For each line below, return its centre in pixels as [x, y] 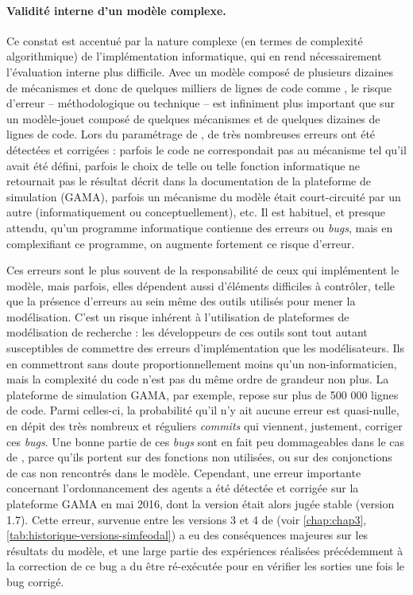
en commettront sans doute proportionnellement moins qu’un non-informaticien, [202, 363]
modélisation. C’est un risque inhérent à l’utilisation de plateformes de [178, 316]
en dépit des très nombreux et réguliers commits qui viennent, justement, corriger [205, 426]
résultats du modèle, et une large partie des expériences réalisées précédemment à [205, 550]
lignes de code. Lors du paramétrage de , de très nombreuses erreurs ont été [191, 134]
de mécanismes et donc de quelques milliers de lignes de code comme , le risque [199, 87]
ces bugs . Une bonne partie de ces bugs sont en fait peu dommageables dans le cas [206, 441]
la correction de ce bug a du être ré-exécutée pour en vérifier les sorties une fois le [206, 566]
